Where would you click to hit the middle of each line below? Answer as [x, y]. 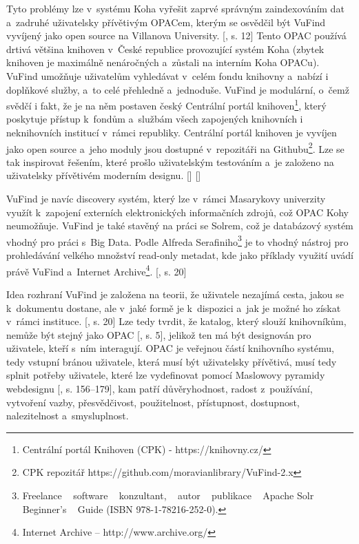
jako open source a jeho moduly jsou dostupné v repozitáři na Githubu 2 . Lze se [175, 147]
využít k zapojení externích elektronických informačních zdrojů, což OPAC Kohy [177, 212]
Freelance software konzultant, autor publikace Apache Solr [168, 495]
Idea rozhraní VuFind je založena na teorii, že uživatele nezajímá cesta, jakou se [175, 294]
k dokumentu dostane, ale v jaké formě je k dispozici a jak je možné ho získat [174, 307]
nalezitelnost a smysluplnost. [68, 416]
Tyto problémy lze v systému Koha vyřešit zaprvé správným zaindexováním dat [175, 8]
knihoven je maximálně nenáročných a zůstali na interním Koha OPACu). [163, 62]
